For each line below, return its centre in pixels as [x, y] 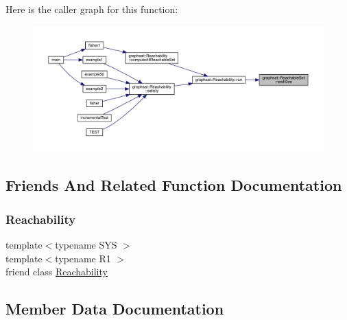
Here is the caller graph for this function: [92, 9]
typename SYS [86, 245]
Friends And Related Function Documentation [174, 185]
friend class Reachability [57, 272]
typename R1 [83, 258]
